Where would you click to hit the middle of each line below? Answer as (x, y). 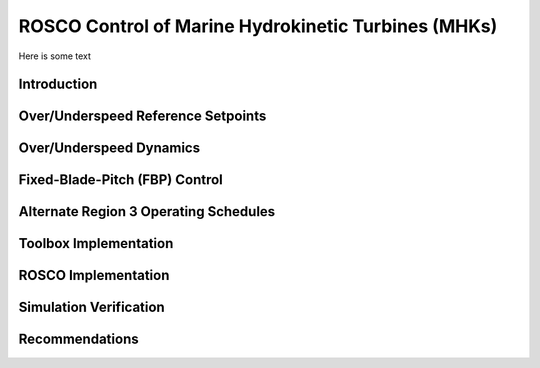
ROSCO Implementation (94, 275)
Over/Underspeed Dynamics (109, 148)
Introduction (58, 84)
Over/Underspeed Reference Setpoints (142, 116)
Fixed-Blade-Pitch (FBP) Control (121, 180)
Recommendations (78, 339)
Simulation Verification (91, 307)
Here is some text (55, 56)
